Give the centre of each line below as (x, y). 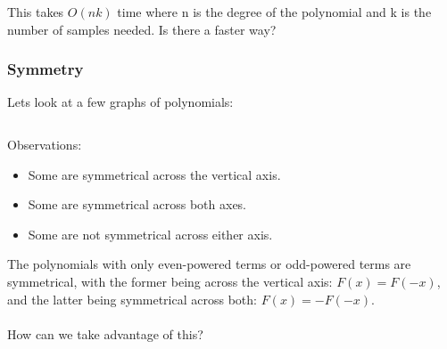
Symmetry (46, 69)
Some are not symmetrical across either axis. (150, 234)
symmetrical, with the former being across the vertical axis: (170, 281)
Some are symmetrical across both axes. (137, 204)
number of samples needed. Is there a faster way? (142, 29)
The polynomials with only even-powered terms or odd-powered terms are (209, 264)
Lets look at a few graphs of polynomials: (120, 102)
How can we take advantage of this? (105, 333)
